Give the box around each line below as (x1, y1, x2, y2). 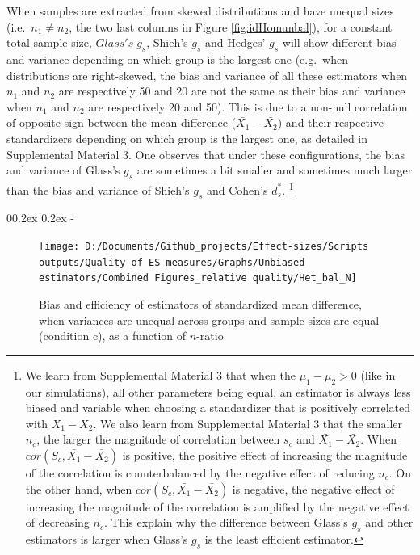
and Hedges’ (205, 34, 266, 51)
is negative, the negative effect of (232, 480, 395, 497)
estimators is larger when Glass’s (25, 530, 188, 547)
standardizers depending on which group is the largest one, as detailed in (6, 129, 368, 146)
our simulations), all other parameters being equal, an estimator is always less (25, 383, 411, 400)
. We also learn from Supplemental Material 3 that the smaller (93, 414, 402, 431)
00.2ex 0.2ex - (6, 209, 75, 226)
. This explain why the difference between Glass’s (103, 514, 348, 531)
